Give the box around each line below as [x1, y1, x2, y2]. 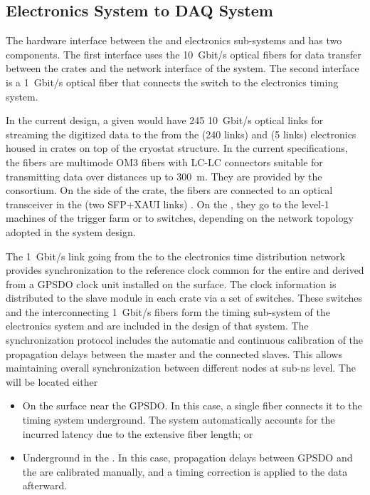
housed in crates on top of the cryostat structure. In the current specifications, [6, 141, 348, 155]
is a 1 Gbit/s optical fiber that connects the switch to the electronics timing [6, 74, 339, 89]
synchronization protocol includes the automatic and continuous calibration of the [6, 332, 364, 347]
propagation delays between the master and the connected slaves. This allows [6, 346, 342, 361]
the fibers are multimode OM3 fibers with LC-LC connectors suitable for [6, 154, 323, 169]
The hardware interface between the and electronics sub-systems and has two [6, 33, 342, 48]
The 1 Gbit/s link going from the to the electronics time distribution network [6, 248, 345, 263]
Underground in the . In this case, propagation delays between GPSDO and [22, 450, 353, 465]
